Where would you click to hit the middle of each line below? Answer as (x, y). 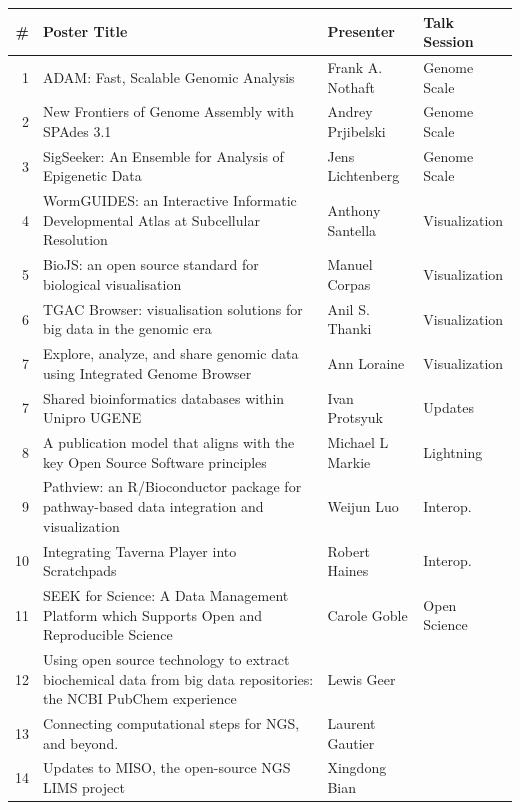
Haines (348, 570)
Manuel (350, 264)
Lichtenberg (363, 175)
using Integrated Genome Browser (147, 372)
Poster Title (85, 31)
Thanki (349, 328)
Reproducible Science (108, 634)
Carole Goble (367, 614)
